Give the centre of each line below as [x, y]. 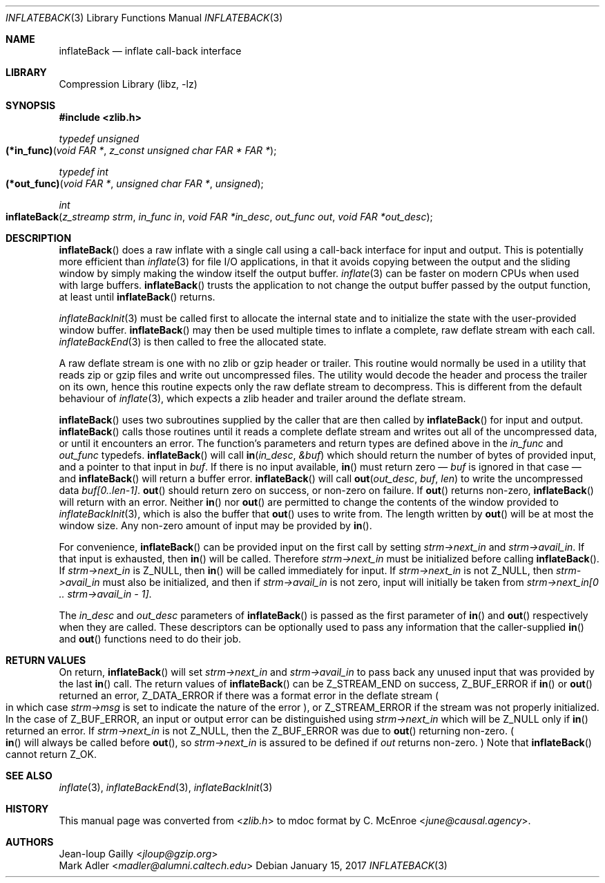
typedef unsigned [99, 139]
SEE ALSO [29, 776]
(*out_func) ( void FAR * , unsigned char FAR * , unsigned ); [135, 183]
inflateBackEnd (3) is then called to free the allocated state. [193, 342]
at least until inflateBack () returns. [137, 297]
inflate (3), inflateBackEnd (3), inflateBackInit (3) [166, 787]
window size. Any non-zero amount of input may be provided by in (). [215, 525]
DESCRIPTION [39, 238]
